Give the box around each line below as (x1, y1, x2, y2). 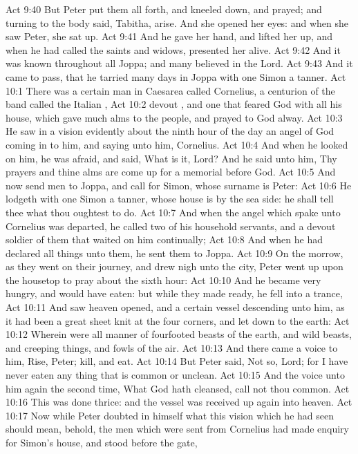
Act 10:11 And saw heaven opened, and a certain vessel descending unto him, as (6, 300, 345, 314)
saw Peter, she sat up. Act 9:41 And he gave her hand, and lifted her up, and (6, 29, 333, 44)
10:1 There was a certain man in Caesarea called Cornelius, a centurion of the (6, 83, 335, 97)
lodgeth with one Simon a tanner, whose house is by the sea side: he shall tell (6, 191, 334, 206)
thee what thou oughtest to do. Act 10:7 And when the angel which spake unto (6, 205, 341, 219)
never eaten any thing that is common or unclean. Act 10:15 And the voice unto (6, 368, 345, 382)
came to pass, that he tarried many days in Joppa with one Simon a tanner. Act (6, 69, 346, 84)
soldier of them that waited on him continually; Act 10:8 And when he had (6, 232, 323, 247)
